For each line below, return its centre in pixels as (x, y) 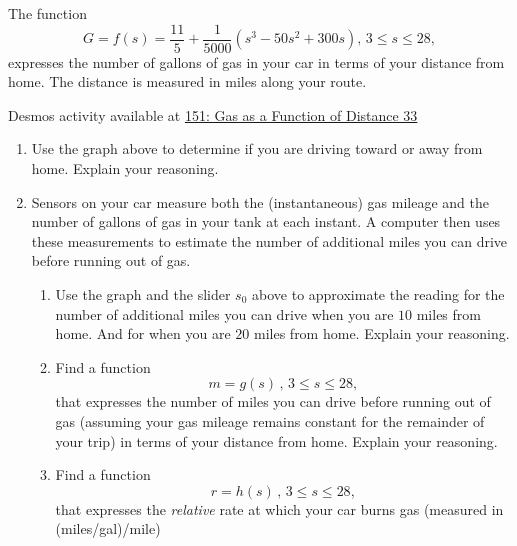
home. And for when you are (143, 333)
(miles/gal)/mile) (108, 528)
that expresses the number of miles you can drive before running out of (273, 401)
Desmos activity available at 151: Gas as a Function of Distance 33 (213, 114)
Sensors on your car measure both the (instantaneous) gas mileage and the (260, 201)
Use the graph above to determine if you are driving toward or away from (257, 148)
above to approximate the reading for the (378, 294)
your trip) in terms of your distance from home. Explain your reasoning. (276, 440)
